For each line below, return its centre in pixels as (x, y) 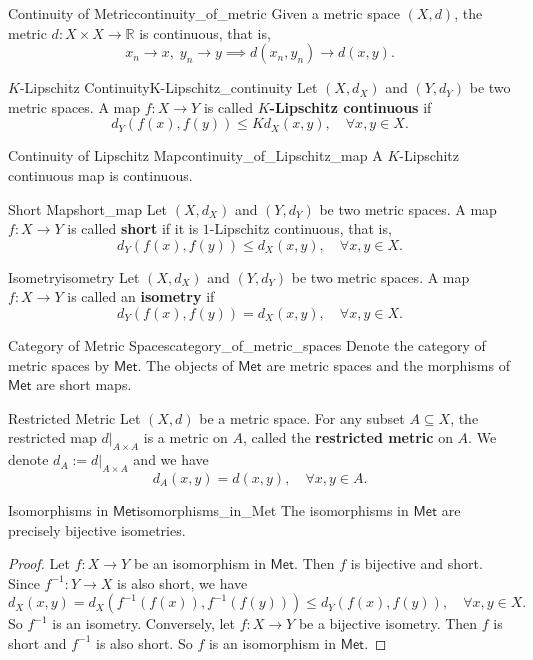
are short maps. (84, 384)
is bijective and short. (416, 563)
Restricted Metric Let (74, 417)
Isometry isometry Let (74, 276)
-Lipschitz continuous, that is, (300, 228)
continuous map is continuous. (100, 174)
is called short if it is (133, 228)
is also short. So (144, 642)
